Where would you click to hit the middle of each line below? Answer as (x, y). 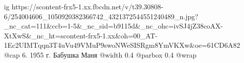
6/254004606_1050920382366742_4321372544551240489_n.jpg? (101, 16)
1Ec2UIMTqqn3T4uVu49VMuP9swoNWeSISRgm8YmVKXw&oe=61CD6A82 (122, 45)
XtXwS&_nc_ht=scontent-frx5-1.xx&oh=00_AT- (81, 35)
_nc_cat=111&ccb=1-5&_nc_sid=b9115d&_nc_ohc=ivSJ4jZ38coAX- (114, 26)
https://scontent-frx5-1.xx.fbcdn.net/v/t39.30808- (87, 6)
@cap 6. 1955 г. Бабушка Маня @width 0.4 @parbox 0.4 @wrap (100, 54)
